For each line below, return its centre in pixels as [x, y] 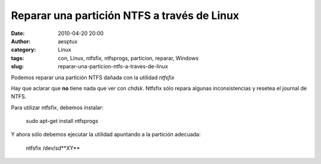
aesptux [68, 41]
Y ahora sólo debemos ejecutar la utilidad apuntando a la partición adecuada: [106, 134]
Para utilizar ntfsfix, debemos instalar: [57, 108]
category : [23, 50]
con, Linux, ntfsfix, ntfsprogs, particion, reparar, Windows [128, 58]
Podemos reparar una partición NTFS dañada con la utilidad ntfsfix [93, 77]
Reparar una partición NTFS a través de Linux [125, 15]
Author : [21, 41]
